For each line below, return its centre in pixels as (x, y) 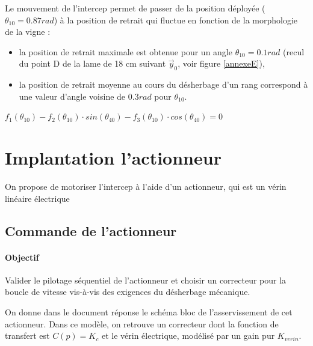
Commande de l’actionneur (91, 230)
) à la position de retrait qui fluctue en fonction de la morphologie (176, 20)
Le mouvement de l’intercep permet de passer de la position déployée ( (135, 8)
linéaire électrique (37, 198)
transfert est (27, 335)
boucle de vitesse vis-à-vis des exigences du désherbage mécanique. (128, 292)
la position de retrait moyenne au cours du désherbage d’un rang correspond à (163, 84)
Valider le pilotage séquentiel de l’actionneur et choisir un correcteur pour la (146, 280)
